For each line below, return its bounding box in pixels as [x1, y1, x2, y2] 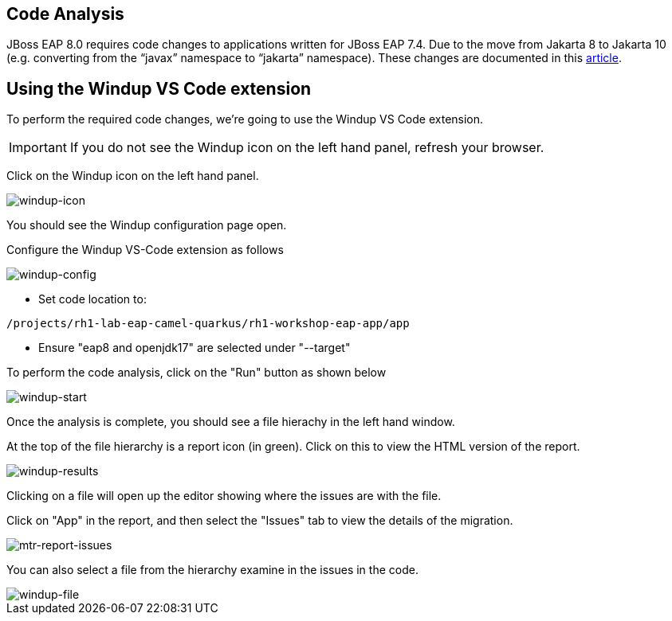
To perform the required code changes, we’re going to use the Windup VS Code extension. [6, 112, 484, 127]
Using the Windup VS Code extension [6, 78, 312, 99]
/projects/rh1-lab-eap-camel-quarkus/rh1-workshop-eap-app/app [6, 317, 410, 330]
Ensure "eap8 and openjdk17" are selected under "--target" [38, 341, 351, 355]
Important [9, 139, 67, 156]
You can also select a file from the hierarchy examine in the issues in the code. [6, 563, 419, 577]
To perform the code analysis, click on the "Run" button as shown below [6, 365, 387, 380]
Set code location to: [38, 292, 147, 307]
